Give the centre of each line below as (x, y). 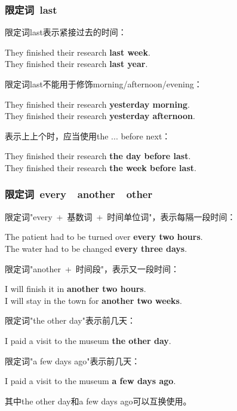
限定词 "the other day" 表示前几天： (70, 320)
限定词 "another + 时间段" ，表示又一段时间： (92, 268)
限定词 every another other (79, 194)
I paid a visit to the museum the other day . (88, 340)
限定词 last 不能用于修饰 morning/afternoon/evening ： (104, 84)
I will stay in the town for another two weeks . (93, 300)
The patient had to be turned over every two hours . (104, 237)
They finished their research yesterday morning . (97, 104)
